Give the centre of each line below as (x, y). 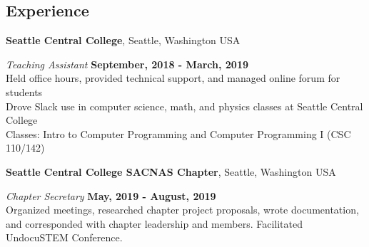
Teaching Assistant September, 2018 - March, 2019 (127, 64)
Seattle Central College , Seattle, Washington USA (123, 40)
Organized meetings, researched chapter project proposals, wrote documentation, (182, 210)
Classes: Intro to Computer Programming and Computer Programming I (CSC (178, 133)
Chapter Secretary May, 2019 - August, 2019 (111, 195)
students (24, 91)
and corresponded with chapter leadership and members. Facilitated (154, 223)
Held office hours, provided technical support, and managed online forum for (173, 78)
